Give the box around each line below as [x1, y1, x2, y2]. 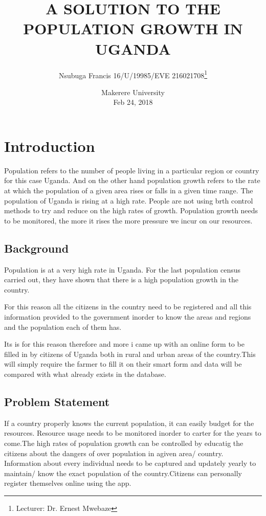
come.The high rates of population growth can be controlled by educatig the [4, 437, 243, 448]
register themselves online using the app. [4, 478, 131, 488]
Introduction [4, 135, 95, 156]
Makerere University [101, 86, 165, 97]
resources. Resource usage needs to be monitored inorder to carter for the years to [4, 428, 261, 438]
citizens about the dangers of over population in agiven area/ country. [4, 447, 224, 458]
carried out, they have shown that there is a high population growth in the [4, 274, 239, 285]
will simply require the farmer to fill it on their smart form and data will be [4, 358, 242, 369]
